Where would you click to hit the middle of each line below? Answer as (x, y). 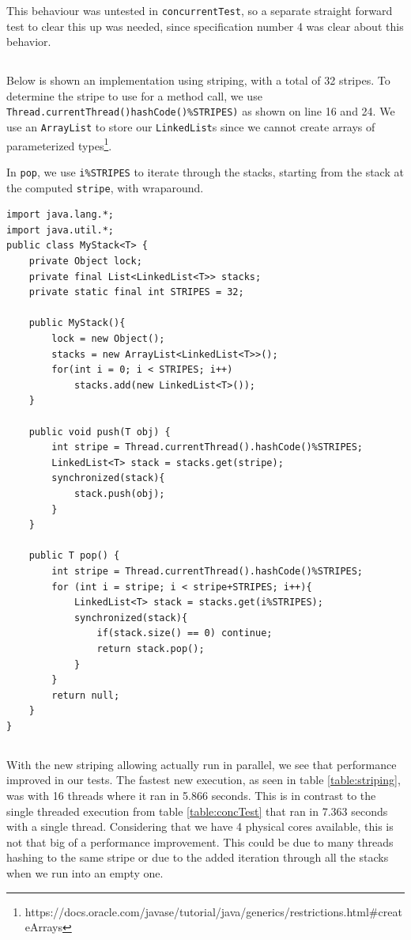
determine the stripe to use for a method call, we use (134, 95)
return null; (86, 695)
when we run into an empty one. (85, 873)
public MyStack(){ (77, 323)
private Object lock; (85, 262)
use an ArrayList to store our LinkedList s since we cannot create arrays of (191, 127)
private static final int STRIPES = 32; (136, 292)
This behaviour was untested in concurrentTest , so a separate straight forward (200, 10)
